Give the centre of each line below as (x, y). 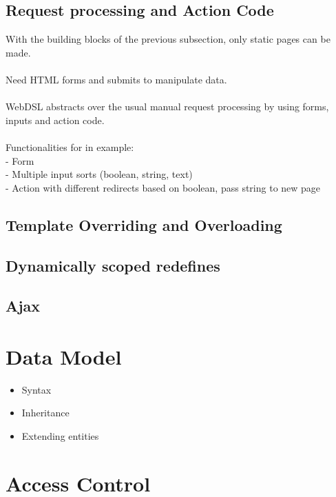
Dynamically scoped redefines (113, 265)
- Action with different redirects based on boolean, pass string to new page (163, 187)
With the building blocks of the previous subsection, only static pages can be (168, 39)
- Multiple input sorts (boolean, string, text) (99, 174)
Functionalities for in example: (70, 146)
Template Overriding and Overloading (144, 224)
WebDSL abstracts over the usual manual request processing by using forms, (167, 106)
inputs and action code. (55, 120)
